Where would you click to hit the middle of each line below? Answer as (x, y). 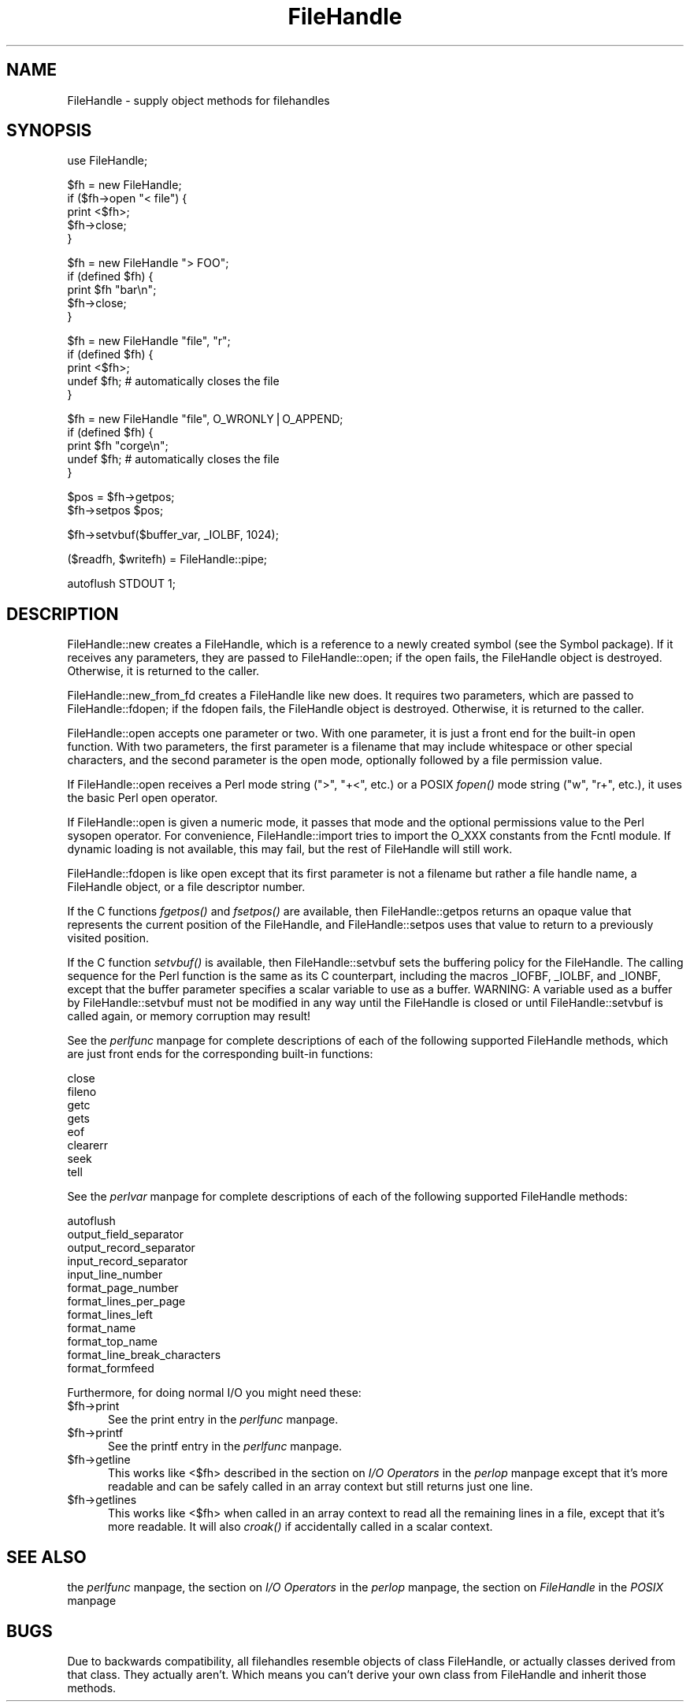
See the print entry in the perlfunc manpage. (223, 1420)
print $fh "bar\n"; (112, 290)
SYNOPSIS (49, 131)
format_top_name (112, 1342)
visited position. (108, 938)
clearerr (87, 1145)
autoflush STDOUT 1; (121, 584)
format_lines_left (110, 1315)
